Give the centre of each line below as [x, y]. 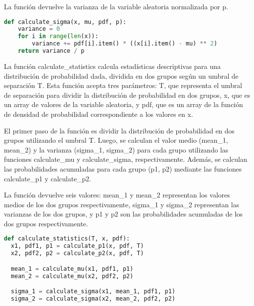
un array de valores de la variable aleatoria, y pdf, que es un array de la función [124, 104]
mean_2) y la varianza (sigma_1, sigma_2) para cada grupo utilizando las [116, 149]
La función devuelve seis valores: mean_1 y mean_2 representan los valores [117, 195]
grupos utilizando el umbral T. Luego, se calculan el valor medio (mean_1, [116, 140]
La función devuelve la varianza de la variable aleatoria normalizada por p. [116, 6]
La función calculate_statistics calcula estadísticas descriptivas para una [112, 66]
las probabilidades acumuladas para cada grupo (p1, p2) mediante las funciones [123, 168]
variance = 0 [39, 29]
